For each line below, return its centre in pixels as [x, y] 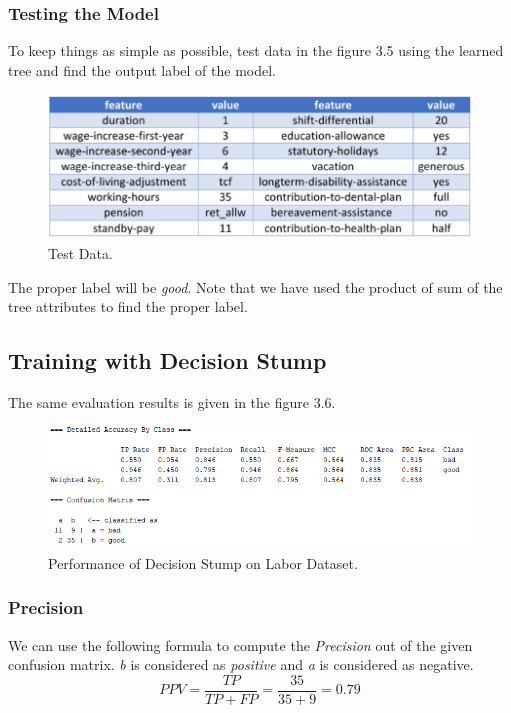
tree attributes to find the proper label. [128, 306]
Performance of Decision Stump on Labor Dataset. [203, 562]
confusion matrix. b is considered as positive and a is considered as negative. [241, 664]
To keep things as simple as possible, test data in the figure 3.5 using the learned [256, 50]
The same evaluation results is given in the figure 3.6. [172, 401]
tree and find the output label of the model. [142, 69]
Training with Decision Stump [167, 360]
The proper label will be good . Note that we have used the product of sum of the [255, 286]
